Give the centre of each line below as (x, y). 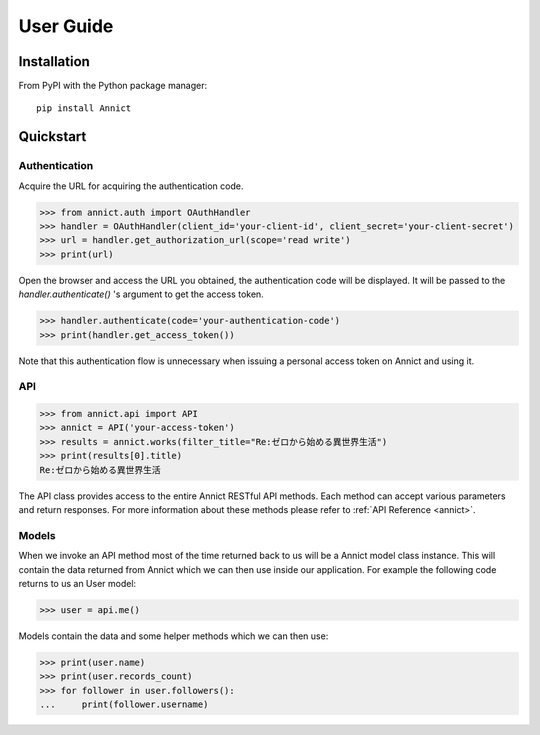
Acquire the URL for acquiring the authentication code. (131, 186)
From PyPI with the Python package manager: (113, 86)
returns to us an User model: (77, 583)
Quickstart (52, 136)
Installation (54, 61)
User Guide (66, 26)
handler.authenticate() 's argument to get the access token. (141, 294)
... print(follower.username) (124, 704)
